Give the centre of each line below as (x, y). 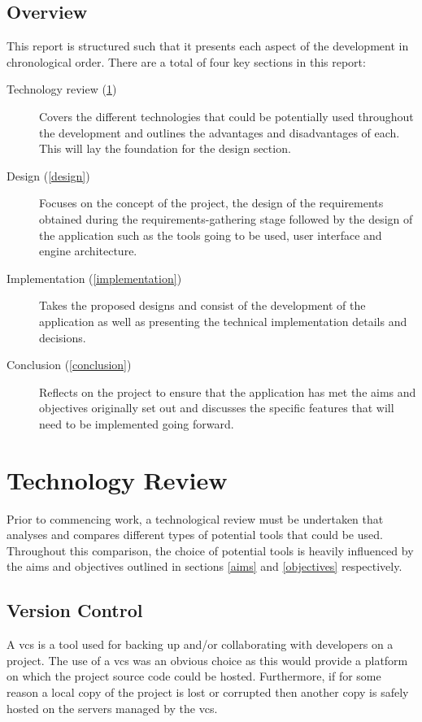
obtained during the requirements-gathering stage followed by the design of (226, 218)
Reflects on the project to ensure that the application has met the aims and (228, 391)
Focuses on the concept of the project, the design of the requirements (211, 203)
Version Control (75, 610)
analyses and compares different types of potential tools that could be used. (195, 535)
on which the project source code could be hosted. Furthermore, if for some (194, 676)
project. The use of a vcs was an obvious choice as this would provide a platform (207, 660)
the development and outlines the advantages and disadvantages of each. (220, 132)
